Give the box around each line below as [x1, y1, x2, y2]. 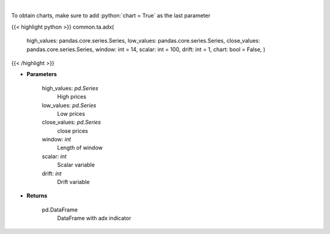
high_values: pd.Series [42, 84, 99, 91]
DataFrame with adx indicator [57, 214, 131, 222]
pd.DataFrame [42, 206, 78, 213]
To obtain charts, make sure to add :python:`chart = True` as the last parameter [11, 12, 211, 19]
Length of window [57, 144, 103, 152]
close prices [57, 127, 89, 134]
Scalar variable [57, 161, 95, 169]
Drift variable [57, 179, 90, 186]
